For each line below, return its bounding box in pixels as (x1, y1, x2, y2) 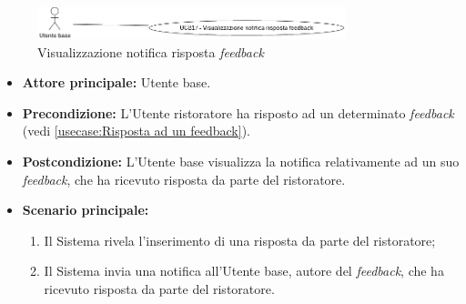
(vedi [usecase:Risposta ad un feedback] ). (22, 121, 250, 140)
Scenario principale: (22, 200, 149, 219)
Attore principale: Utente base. (22, 73, 211, 92)
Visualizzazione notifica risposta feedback (37, 42, 264, 61)
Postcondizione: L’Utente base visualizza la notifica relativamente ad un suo (22, 152, 460, 171)
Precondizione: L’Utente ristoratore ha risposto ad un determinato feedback (22, 103, 454, 122)
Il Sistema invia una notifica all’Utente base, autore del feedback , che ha (44, 261, 444, 280)
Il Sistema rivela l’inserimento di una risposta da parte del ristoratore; (44, 230, 436, 249)
